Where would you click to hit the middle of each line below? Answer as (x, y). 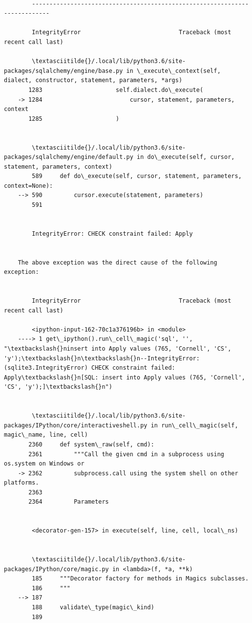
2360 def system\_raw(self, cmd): (91, 444)
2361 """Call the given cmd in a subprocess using (126, 454)
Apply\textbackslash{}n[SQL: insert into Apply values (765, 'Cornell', (125, 377)
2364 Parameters (69, 502)
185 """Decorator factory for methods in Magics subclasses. (140, 579)
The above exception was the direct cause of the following (117, 262)
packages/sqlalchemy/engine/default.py (69, 157)
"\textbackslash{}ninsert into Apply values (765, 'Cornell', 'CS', (118, 348)
